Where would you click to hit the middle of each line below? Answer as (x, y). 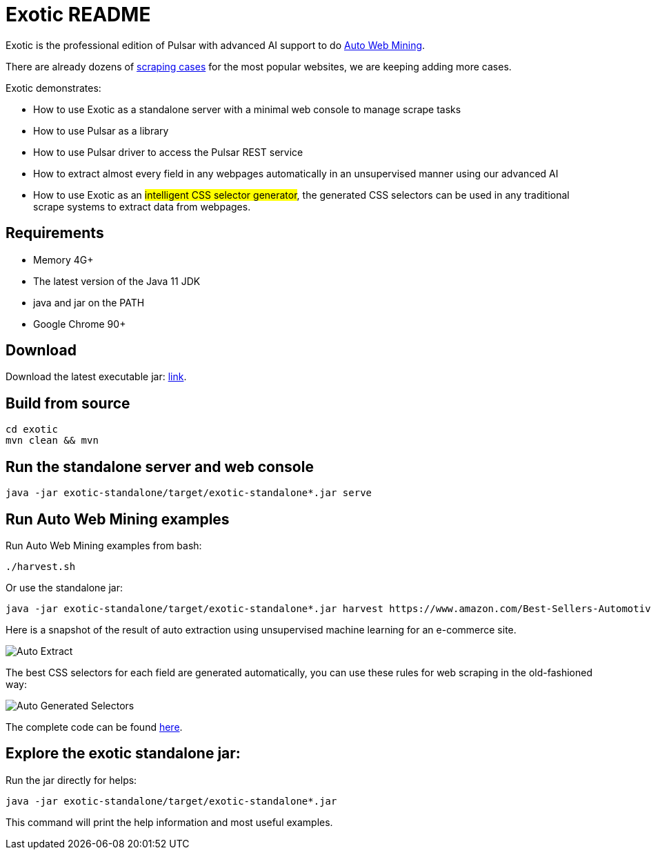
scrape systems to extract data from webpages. (142, 206)
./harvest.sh (41, 566)
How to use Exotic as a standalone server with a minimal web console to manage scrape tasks (247, 109)
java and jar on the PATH (89, 302)
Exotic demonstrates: (53, 88)
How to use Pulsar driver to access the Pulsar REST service (168, 152)
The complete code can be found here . (94, 727)
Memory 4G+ (63, 259)
